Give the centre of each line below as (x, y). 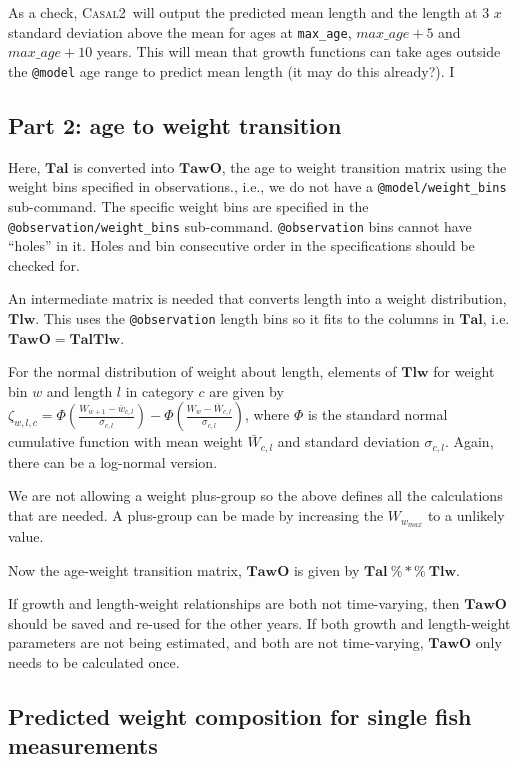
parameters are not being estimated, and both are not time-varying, (216, 642)
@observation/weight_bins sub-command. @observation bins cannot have (240, 225)
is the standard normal (377, 414)
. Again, (469, 441)
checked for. (44, 264)
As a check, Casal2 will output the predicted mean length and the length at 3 (249, 12)
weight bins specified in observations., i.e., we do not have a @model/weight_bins (257, 186)
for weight (464, 371)
